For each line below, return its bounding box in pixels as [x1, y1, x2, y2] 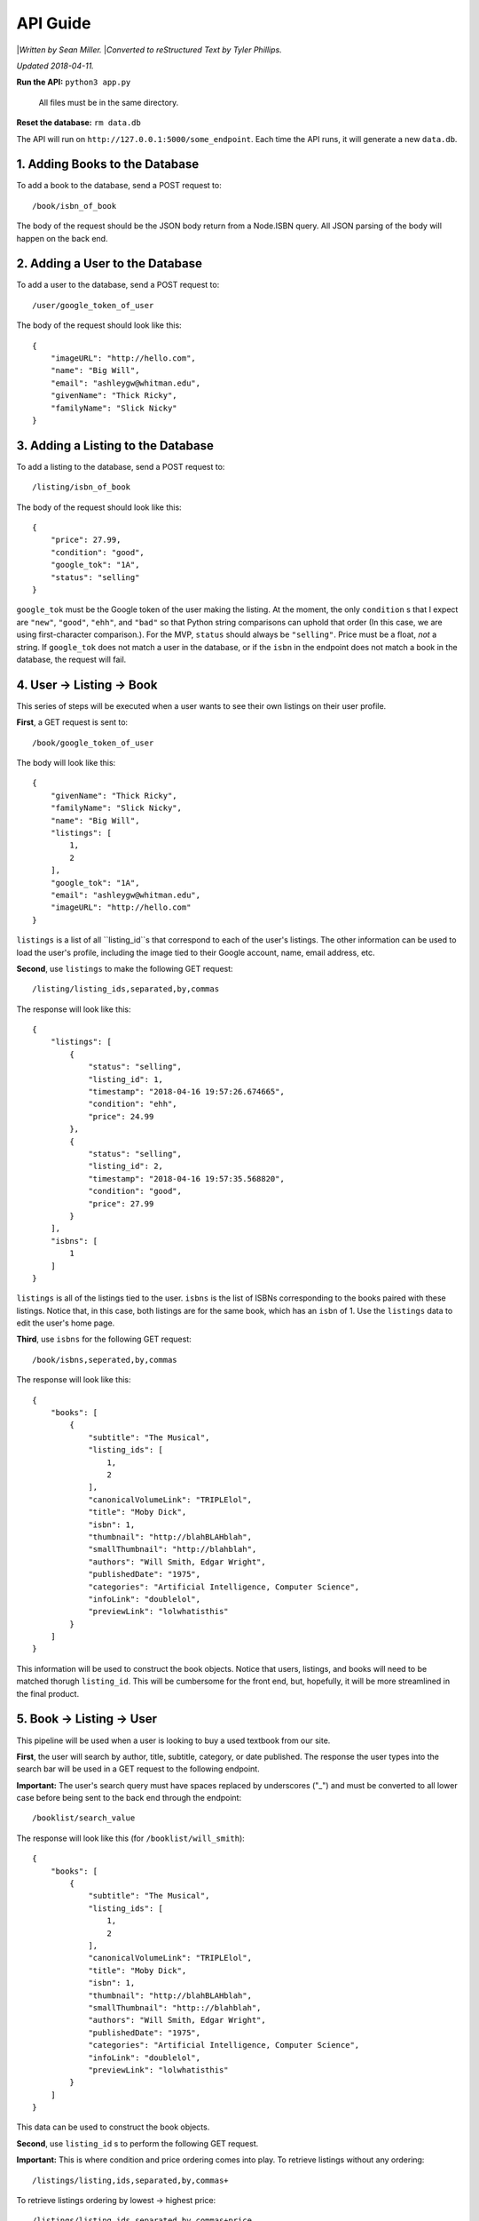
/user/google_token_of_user [32, 300, 154, 310]
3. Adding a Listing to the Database [16, 438, 215, 453]
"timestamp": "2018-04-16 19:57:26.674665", [88, 1087, 286, 1097]
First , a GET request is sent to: [16, 717, 129, 728]
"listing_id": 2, [88, 1161, 164, 1172]
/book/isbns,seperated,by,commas [32, 1355, 177, 1365]
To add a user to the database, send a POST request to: [16, 280, 220, 291]
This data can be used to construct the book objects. [16, 2121, 210, 2132]
